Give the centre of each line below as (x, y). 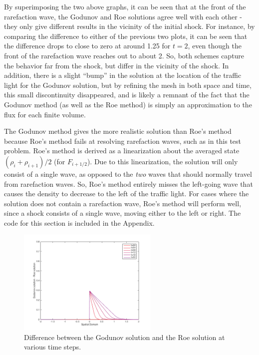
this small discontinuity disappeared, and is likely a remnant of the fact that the (127, 95)
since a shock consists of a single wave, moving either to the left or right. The (123, 213)
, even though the (215, 46)
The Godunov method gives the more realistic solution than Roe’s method (118, 131)
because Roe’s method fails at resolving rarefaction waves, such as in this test (123, 141)
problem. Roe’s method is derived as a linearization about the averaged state (122, 151)
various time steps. (53, 347)
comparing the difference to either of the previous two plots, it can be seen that (126, 36)
